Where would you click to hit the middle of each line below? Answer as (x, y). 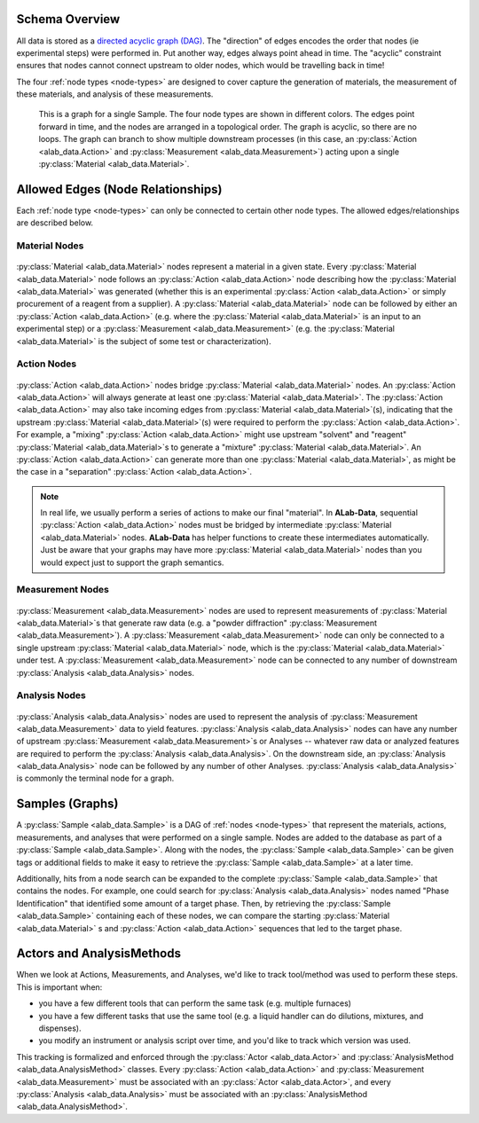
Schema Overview (68, 19)
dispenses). (60, 1028)
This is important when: (59, 987)
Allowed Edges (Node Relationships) (119, 189)
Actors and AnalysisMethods (99, 954)
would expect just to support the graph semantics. (132, 562)
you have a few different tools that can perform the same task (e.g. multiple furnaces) (195, 1003)
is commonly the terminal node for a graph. (95, 778)
